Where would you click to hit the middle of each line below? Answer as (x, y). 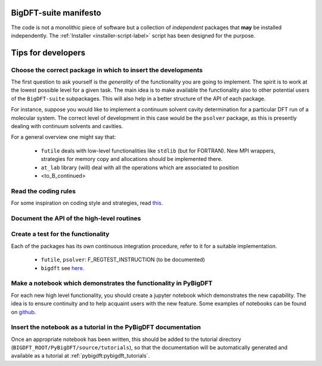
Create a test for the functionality (60, 234)
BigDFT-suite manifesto (56, 13)
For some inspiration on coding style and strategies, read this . (87, 203)
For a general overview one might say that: (64, 137)
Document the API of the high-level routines (76, 218)
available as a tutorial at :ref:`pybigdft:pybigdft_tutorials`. (80, 356)
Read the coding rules (43, 191)
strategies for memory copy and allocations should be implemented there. (132, 159)
